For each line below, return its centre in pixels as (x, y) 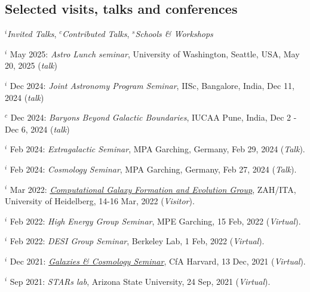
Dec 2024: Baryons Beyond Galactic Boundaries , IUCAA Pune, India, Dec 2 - (154, 117)
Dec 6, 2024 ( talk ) (37, 129)
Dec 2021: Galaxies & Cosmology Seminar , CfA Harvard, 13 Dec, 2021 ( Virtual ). (158, 261)
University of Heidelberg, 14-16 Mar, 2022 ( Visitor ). (100, 201)
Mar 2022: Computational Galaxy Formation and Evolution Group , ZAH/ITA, (153, 189)
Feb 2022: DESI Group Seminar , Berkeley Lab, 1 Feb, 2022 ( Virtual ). (137, 241)
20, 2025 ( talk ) (31, 65)
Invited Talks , (32, 34)
